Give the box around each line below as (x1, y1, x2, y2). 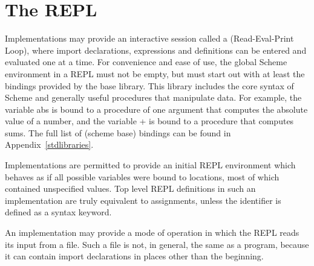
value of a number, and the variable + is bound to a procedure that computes (5, 115, 294, 127)
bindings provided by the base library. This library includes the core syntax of (5, 79, 294, 92)
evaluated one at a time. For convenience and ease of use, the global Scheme (5, 55, 287, 68)
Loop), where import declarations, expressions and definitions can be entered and (5, 43, 307, 56)
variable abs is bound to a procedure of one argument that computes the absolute (5, 103, 308, 115)
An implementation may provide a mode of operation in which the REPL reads (5, 226, 299, 239)
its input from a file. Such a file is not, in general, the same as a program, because (5, 238, 309, 250)
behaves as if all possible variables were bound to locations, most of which (5, 170, 280, 183)
